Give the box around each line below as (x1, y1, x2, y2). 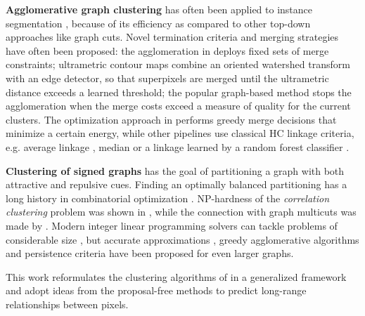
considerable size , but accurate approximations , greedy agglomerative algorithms (6, 232, 359, 246)
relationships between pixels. (6, 296, 129, 311)
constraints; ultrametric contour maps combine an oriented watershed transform (6, 57, 350, 72)
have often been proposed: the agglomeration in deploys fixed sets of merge (6, 43, 329, 58)
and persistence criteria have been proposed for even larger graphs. (6, 246, 294, 261)
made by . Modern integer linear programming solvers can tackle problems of (6, 218, 338, 232)
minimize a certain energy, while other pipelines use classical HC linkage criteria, (6, 126, 354, 140)
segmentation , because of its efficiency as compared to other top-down (6, 15, 311, 30)
